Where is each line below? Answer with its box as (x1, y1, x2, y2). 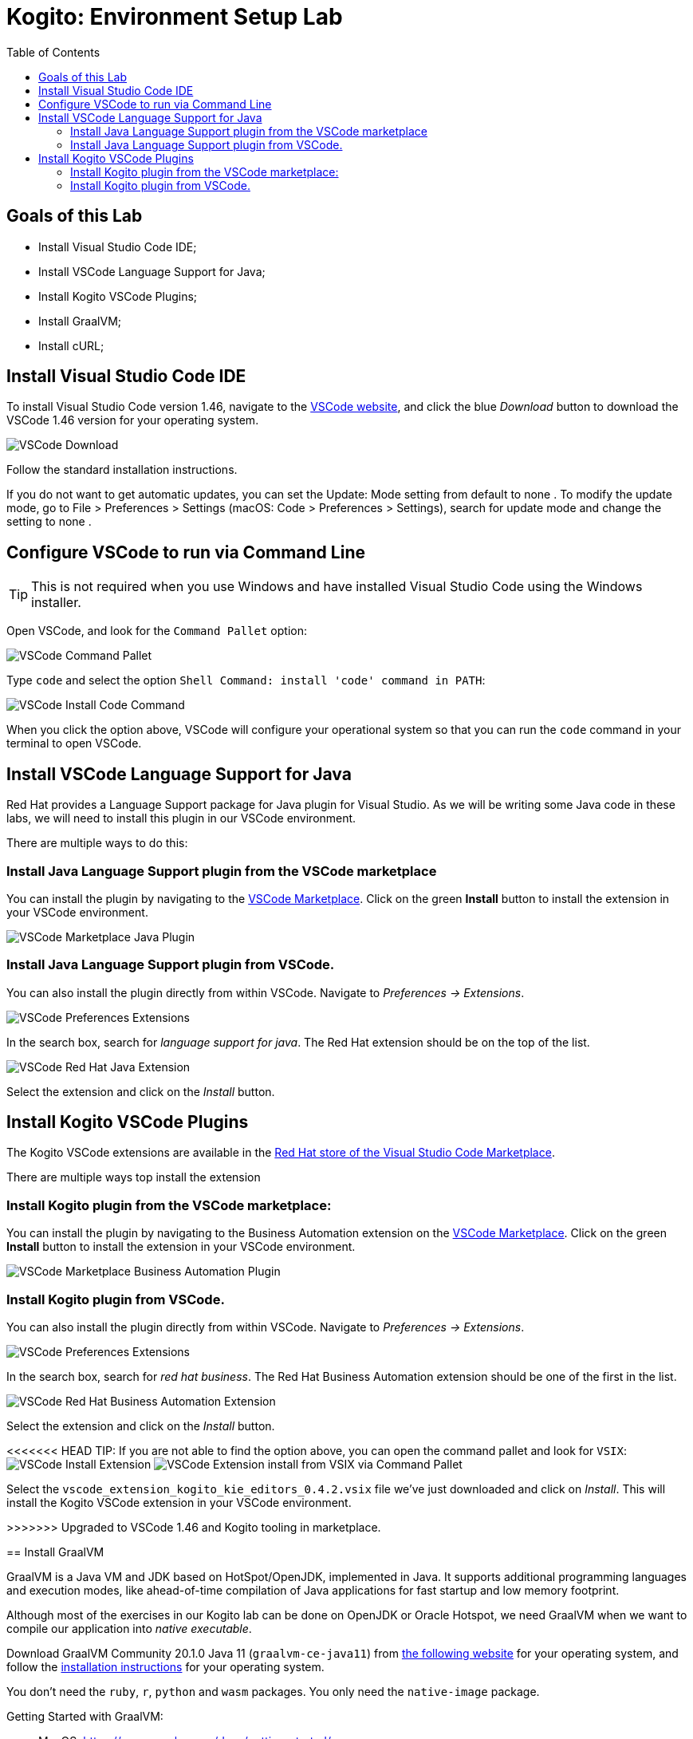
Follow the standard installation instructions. (6, 463, 238, 477)
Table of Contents (6, 45, 100, 59)
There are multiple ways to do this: (6, 836, 188, 850)
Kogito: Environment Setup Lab (6, 3, 343, 30)
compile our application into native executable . (6, 1621, 252, 1635)
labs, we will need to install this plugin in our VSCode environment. (6, 811, 356, 826)
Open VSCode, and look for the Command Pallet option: (6, 624, 307, 638)
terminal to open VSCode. (6, 736, 142, 751)
